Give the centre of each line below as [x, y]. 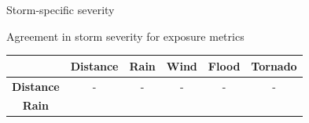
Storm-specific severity [61, 9]
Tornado [274, 65]
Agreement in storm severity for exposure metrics [125, 36]
